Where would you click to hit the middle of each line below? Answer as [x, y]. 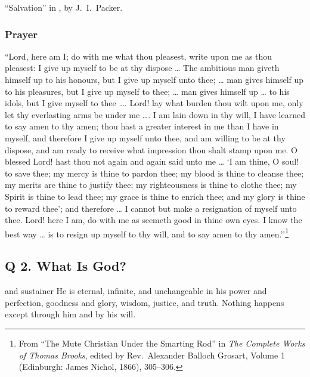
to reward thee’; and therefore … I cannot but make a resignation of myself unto [151, 208]
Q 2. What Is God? [66, 266]
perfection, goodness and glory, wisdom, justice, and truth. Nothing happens [145, 302]
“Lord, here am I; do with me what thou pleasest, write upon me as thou [139, 56]
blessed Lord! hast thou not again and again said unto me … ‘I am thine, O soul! [152, 161]
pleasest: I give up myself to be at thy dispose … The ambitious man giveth [142, 68]
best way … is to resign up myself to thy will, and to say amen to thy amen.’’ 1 [147, 233]
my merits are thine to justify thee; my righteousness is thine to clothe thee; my [151, 185]
